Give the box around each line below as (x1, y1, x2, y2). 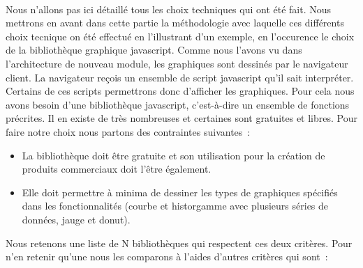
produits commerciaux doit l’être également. (22, 161, 212, 176)
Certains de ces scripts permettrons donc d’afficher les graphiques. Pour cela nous (6, 84, 355, 98)
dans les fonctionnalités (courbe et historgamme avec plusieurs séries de (22, 198, 329, 213)
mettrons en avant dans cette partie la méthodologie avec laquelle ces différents (6, 15, 344, 30)
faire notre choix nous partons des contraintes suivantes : (6, 124, 251, 139)
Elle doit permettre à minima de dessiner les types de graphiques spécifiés (22, 184, 338, 199)
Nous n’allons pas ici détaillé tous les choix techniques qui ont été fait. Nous (6, 1, 332, 16)
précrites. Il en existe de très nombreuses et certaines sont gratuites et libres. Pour (6, 111, 357, 125)
